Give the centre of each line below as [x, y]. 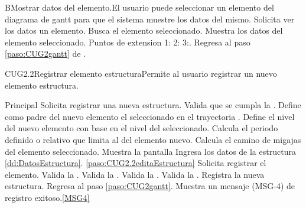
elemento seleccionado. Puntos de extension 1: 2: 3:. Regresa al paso [128, 42]
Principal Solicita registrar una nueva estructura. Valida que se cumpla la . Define [153, 105]
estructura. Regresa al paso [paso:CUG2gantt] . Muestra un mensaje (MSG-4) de [150, 186]
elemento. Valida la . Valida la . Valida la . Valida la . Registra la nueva [135, 174]
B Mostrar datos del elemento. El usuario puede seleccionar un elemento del [139, 7]
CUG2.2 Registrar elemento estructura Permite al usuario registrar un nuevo [141, 73]
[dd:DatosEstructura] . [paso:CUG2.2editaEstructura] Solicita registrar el [136, 163]
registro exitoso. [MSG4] [47, 197]
